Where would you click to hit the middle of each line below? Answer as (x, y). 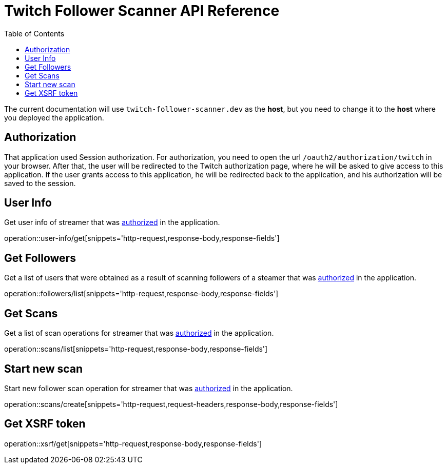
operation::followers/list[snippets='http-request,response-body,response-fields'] (141, 294)
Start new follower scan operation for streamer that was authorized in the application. (149, 388)
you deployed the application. (54, 117)
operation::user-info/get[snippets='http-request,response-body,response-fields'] (142, 238)
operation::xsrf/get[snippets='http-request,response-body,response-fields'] (133, 443)
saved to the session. (40, 183)
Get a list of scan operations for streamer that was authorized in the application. (139, 333)
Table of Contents (34, 33)
